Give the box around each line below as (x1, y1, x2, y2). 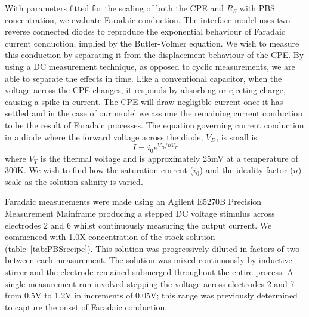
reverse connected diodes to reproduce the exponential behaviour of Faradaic (5, 25, 285, 38)
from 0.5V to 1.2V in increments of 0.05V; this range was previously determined (5, 289, 298, 301)
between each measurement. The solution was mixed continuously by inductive (5, 254, 292, 266)
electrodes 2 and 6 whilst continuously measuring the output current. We (5, 218, 272, 231)
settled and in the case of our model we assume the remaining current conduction (5, 107, 302, 119)
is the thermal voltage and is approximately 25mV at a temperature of (40, 152, 298, 164)
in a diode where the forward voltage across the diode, (5, 130, 203, 143)
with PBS (239, 2, 275, 14)
